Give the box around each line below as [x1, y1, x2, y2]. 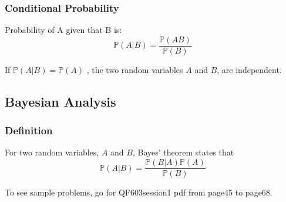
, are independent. [217, 63, 282, 75]
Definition [5, 123, 53, 138]
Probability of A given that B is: [5, 24, 122, 36]
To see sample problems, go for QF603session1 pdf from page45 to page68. [5, 186, 272, 198]
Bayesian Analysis [5, 92, 116, 110]
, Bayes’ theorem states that [132, 146, 234, 158]
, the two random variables [86, 63, 183, 75]
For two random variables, [5, 146, 99, 158]
